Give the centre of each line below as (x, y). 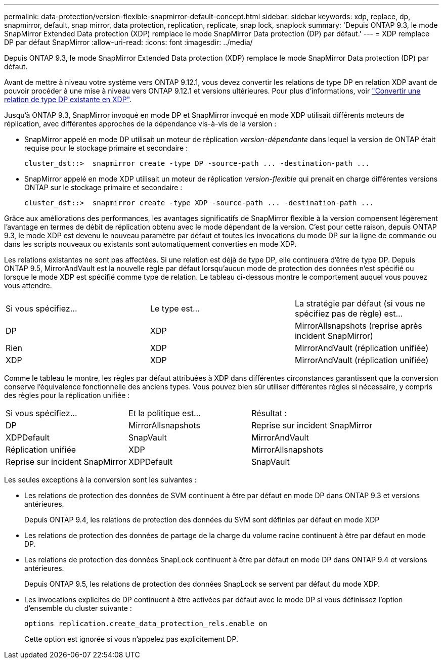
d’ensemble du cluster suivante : (78, 608)
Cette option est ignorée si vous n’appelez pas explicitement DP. (131, 639)
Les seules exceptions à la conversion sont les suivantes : (100, 480)
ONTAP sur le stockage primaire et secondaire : (103, 187)
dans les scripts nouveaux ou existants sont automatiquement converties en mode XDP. (150, 244)
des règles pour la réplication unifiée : (67, 395)
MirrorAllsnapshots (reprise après (358, 326)
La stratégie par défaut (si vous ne (360, 303)
